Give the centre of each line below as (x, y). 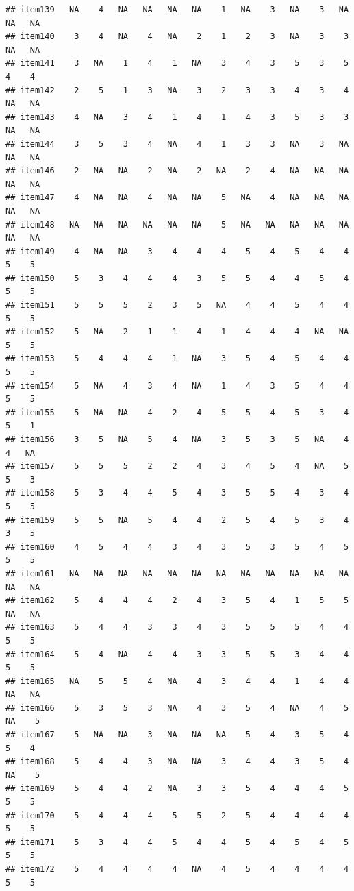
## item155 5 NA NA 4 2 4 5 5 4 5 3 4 (177, 412)
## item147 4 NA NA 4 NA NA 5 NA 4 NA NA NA (177, 198)
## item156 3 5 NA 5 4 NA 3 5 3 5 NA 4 (177, 439)
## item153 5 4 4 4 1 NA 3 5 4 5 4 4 (177, 359)
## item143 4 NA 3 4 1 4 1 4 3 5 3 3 (177, 117)
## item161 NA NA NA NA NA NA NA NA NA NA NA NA (177, 573)
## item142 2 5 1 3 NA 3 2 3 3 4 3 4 (177, 90)
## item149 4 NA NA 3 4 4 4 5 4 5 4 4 (177, 251)
